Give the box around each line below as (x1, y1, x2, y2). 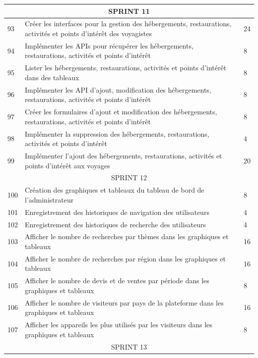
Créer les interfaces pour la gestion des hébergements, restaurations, (25, 18, 232, 29)
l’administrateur (25, 194, 74, 205)
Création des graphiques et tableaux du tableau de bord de (25, 185, 204, 195)
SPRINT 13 (111, 341, 147, 352)
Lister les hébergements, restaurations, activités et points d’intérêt (25, 62, 227, 73)
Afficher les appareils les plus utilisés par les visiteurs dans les (25, 319, 212, 330)
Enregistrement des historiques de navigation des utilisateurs (25, 206, 209, 217)
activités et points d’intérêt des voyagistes (25, 28, 152, 38)
